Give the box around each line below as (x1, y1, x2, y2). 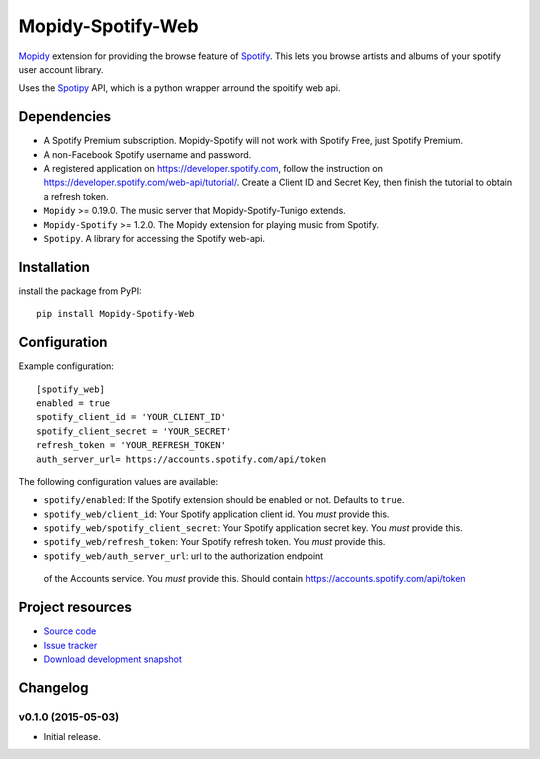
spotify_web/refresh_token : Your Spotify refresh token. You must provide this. (43, 536, 386, 548)
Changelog (18, 679, 89, 696)
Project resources (18, 599, 132, 616)
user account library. (18, 63, 104, 75)
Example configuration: (18, 360, 115, 372)
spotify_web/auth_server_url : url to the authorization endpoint (43, 550, 324, 562)
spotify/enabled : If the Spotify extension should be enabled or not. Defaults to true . (43, 494, 405, 506)
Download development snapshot (43, 653, 182, 665)
